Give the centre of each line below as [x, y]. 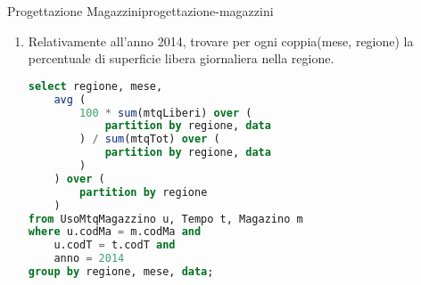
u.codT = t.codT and [115, 245]
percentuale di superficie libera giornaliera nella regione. [181, 58]
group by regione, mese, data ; [121, 272]
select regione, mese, [95, 86]
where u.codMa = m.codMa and [115, 232]
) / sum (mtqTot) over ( [150, 139]
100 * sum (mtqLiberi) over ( [166, 113]
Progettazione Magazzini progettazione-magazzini [140, 11]
